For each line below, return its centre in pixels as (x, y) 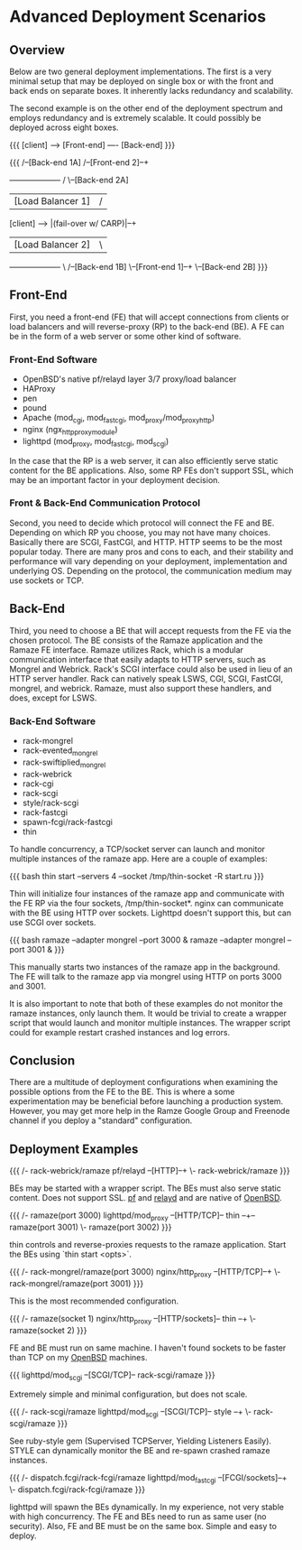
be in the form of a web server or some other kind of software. (125, 336)
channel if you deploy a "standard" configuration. (101, 1120)
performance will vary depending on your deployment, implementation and (148, 561)
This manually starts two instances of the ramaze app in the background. (145, 967)
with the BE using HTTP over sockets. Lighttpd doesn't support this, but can (150, 913)
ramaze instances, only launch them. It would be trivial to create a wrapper (148, 1013)
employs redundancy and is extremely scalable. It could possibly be (135, 118)
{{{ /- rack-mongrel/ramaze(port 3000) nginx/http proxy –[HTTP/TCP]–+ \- (145, 1272)
